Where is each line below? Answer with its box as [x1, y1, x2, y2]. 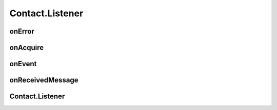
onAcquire [9, 43, 44, 52]
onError [9, 27, 34, 36]
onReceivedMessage [9, 76, 79, 85]
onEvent [9, 60, 37, 68]
